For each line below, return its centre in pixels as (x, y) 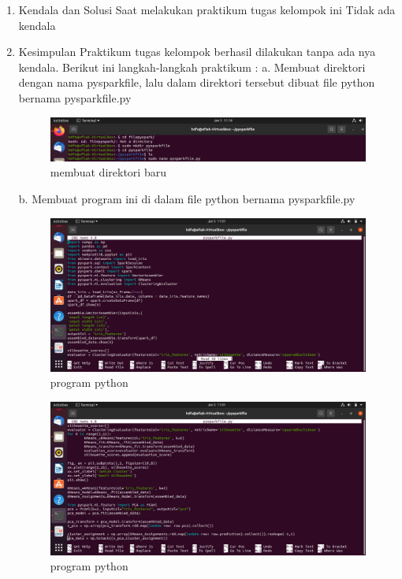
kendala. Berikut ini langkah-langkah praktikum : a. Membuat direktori (192, 67)
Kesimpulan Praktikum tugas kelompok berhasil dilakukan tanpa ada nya (197, 52)
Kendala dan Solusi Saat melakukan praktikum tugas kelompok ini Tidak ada (207, 9)
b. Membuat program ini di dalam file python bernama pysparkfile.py (187, 199)
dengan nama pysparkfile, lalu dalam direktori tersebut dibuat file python (197, 82)
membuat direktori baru (108, 172)
